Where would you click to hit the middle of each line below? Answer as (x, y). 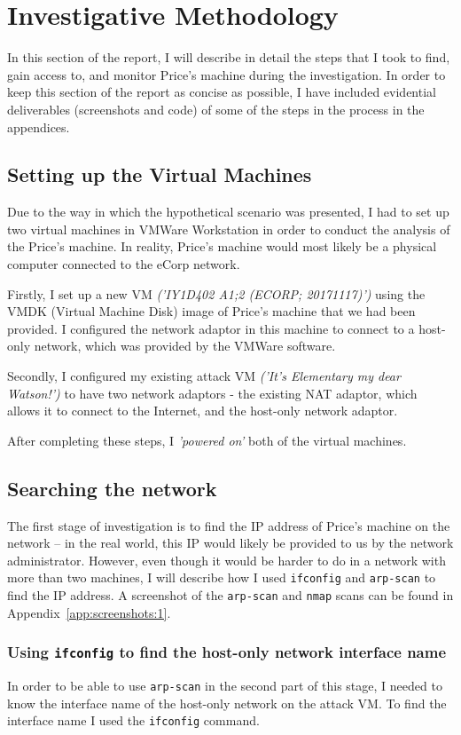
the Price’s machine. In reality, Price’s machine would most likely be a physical (222, 246)
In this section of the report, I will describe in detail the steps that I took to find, (229, 57)
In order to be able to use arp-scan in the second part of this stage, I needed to (225, 686)
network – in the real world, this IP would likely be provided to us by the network (230, 543)
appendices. (39, 126)
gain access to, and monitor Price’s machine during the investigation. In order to (227, 74)
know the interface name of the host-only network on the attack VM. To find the (227, 703)
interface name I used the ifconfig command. (133, 720)
